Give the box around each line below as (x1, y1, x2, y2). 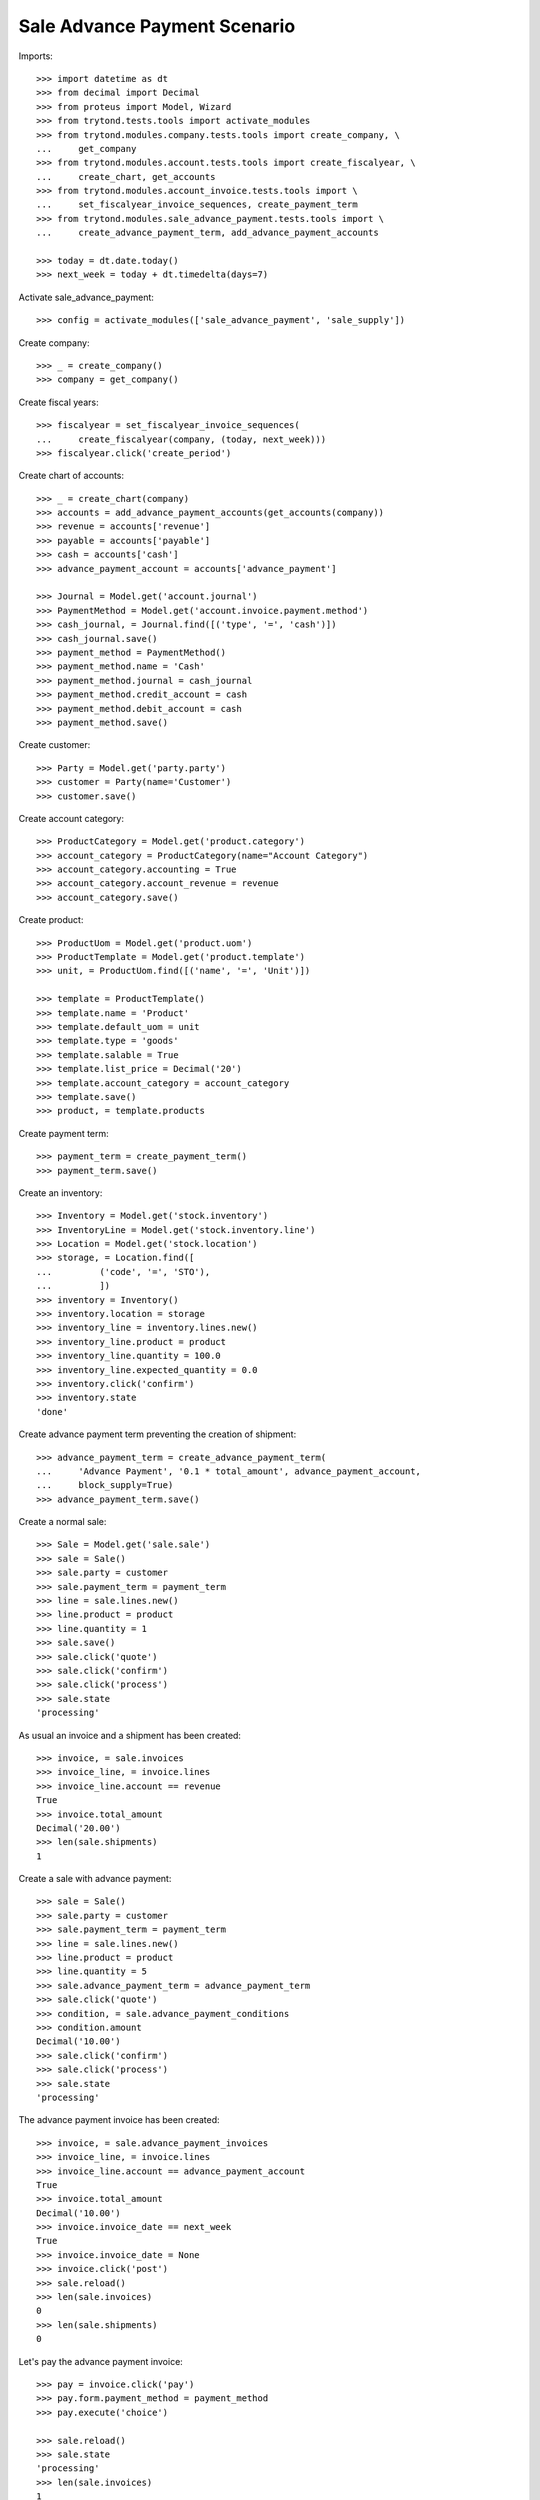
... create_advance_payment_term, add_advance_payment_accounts (36, 227, 379, 239)
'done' (36, 1406, 69, 1417)
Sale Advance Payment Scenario (18, 15, 296, 37)
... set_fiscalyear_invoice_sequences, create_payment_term (36, 199, 359, 210)
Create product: (18, 914, 84, 926)
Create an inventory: (18, 1186, 103, 1199)
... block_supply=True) (36, 1480, 174, 1491)
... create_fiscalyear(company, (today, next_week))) (36, 433, 327, 445)
